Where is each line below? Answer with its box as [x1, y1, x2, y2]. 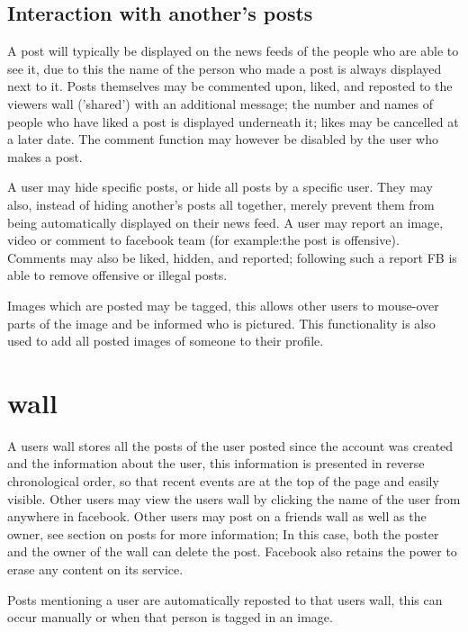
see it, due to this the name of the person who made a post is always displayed [7, 59, 442, 77]
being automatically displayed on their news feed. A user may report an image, [7, 212, 444, 231]
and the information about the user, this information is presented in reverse [7, 454, 425, 473]
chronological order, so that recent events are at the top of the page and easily [7, 472, 439, 491]
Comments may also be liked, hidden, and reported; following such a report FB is [7, 248, 457, 266]
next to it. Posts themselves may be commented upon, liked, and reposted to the [7, 77, 453, 95]
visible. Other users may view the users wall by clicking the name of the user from [7, 489, 461, 508]
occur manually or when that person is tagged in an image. [7, 608, 333, 627]
